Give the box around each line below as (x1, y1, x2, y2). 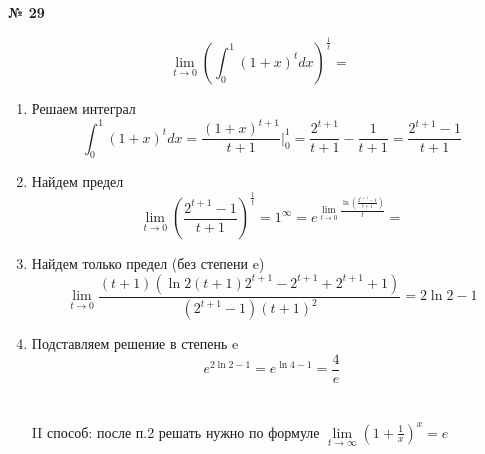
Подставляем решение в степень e (31, 333, 239, 354)
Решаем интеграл (31, 97, 136, 118)
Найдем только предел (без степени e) (31, 253, 265, 274)
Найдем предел (31, 171, 124, 192)
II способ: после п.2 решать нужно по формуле (31, 421, 320, 442)
